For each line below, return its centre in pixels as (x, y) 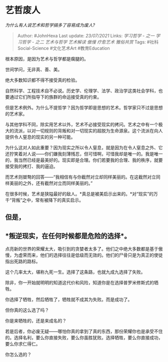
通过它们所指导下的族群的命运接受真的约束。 (55, 97)
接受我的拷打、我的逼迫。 (31, 166)
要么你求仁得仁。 (23, 344)
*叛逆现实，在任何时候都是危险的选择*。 (68, 236)
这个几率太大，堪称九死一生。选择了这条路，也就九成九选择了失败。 (75, 272)
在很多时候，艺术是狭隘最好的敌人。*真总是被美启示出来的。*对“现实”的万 (82, 193)
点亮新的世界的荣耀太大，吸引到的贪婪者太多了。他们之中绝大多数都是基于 (82, 249)
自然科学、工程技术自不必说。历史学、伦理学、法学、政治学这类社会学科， (82, 90)
